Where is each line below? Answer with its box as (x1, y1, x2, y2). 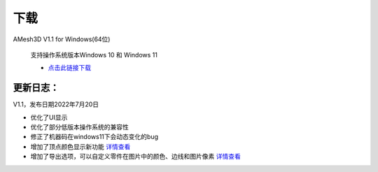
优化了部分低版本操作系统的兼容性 (30, 123, 129, 131)
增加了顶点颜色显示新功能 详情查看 (30, 142, 131, 150)
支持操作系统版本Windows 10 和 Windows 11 (30, 50, 157, 59)
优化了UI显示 (30, 113, 68, 122)
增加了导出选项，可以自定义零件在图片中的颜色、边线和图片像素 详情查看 (30, 152, 241, 161)
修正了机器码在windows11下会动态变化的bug (30, 133, 159, 141)
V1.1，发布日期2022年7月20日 (13, 100, 99, 108)
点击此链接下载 (48, 64, 91, 72)
